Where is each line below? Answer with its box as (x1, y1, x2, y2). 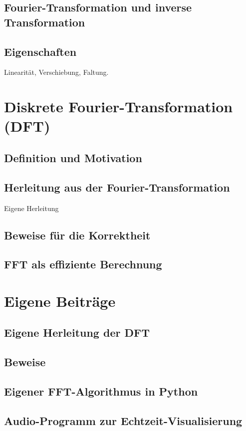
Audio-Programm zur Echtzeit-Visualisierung (4, 413, 243, 428)
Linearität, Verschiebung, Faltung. (4, 67, 109, 77)
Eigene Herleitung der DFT (4, 325, 150, 340)
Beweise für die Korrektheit (4, 227, 151, 242)
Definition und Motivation (4, 150, 142, 165)
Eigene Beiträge (4, 290, 116, 311)
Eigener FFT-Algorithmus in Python (4, 384, 198, 399)
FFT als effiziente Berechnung (4, 256, 162, 272)
